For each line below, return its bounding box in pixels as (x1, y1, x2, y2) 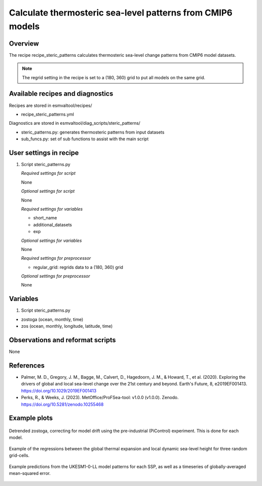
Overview (9, 39, 39, 48)
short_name (33, 215, 57, 221)
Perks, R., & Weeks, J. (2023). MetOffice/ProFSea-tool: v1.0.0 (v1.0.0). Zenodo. (21, 395, 179, 401)
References (9, 361, 45, 369)
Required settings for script (21, 170, 76, 176)
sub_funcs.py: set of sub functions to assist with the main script (21, 136, 149, 142)
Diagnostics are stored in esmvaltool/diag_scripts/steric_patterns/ (9, 120, 141, 126)
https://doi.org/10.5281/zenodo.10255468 (21, 401, 104, 407)
